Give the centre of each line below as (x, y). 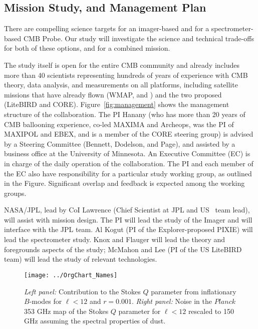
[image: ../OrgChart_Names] (71, 275)
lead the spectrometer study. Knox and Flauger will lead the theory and (115, 239)
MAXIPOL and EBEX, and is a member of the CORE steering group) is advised (129, 134)
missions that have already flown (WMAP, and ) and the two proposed (113, 94)
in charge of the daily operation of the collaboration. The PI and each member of (129, 163)
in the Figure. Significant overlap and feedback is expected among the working (124, 183)
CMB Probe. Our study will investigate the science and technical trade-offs (139, 38)
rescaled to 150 (211, 311)
